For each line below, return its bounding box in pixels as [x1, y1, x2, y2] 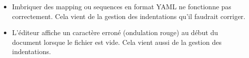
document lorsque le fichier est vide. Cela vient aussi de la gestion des [12, 37, 222, 47]
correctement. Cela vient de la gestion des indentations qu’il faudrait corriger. [12, 11, 246, 21]
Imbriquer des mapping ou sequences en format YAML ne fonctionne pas [12, 1, 231, 11]
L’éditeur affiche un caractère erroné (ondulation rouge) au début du [12, 27, 218, 38]
